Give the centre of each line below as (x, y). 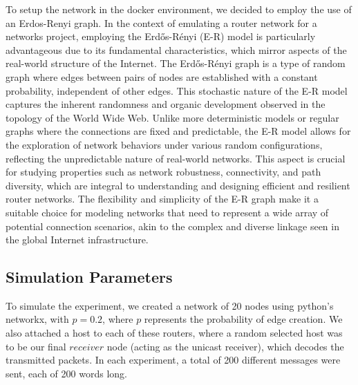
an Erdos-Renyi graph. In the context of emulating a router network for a (161, 22)
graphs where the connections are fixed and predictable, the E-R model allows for (178, 131)
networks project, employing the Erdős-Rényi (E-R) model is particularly (161, 36)
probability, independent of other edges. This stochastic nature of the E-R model (177, 90)
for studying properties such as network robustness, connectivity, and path (163, 172)
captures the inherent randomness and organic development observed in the (166, 104)
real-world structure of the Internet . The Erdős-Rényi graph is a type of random (176, 63)
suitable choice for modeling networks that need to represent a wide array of (167, 212)
